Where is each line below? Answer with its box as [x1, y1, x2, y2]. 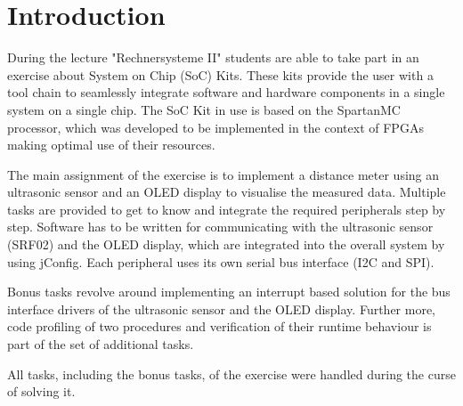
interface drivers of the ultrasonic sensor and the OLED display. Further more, [7, 299, 436, 318]
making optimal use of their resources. [7, 135, 215, 154]
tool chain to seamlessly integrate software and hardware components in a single [7, 83, 445, 101]
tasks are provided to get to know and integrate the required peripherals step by [7, 199, 446, 218]
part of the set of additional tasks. [7, 335, 194, 353]
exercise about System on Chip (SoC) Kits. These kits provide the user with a [7, 65, 434, 84]
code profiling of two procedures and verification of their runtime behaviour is [7, 317, 432, 336]
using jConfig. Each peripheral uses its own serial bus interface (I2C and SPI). [7, 252, 435, 271]
